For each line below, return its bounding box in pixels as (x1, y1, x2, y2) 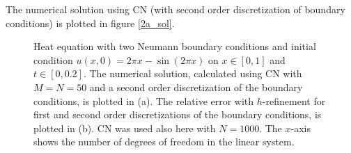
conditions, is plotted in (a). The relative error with (33, 93, 254, 108)
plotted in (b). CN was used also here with (33, 120, 216, 135)
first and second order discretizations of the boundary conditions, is (33, 107, 322, 122)
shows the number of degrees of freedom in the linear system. (33, 134, 295, 149)
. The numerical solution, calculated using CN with (83, 66, 302, 81)
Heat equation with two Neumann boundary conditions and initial (33, 39, 316, 54)
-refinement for (262, 93, 326, 108)
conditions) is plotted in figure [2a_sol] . (6, 15, 175, 30)
